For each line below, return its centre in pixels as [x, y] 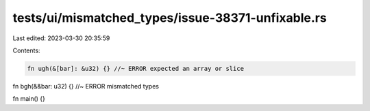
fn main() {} [29, 99]
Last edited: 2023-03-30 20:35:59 [61, 38]
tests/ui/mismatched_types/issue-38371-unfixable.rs [170, 18]
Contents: [26, 50]
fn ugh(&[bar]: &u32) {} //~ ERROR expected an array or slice [136, 68]
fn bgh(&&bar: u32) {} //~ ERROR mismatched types [86, 86]
